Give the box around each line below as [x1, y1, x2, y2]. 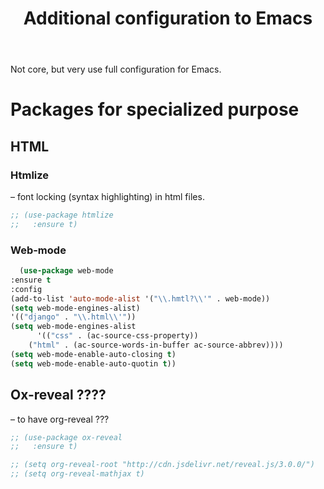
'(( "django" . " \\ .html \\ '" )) [10, 312, 137, 322]
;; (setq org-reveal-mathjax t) [10, 469, 145, 479]
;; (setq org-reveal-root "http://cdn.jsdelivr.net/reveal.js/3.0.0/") [10, 460, 315, 470]
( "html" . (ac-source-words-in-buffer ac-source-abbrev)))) [28, 340, 284, 351]
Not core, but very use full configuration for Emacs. [10, 63, 222, 76]
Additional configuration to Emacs [23, 7, 313, 30]
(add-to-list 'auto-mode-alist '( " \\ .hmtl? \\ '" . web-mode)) [10, 293, 271, 304]
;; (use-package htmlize [10, 210, 114, 221]
